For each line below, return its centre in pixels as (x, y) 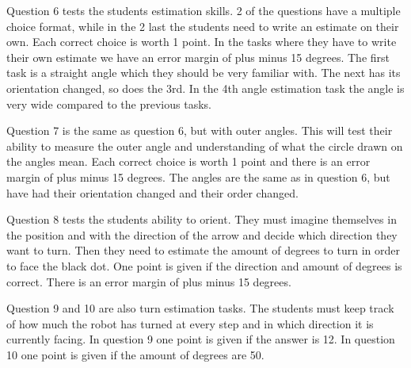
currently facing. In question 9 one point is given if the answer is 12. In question (201, 339)
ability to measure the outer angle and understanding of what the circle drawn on (205, 146)
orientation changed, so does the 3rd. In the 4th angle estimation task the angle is (205, 88)
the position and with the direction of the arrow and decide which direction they (202, 234)
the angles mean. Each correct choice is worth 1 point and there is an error (188, 161)
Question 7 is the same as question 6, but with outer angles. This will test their (200, 130)
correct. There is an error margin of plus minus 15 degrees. (149, 281)
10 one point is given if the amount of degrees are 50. (135, 354)
